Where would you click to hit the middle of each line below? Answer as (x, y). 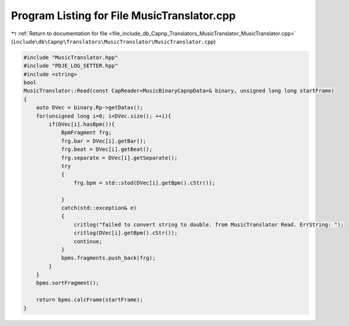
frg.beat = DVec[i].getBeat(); (107, 150)
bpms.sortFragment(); (68, 283)
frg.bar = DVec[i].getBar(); (104, 141)
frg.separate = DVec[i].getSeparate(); (119, 158)
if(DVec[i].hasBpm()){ (82, 124)
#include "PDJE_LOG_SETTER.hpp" (71, 66)
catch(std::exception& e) (99, 208)
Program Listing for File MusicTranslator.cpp (123, 16)
